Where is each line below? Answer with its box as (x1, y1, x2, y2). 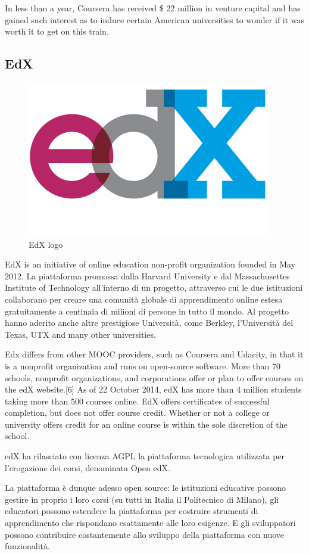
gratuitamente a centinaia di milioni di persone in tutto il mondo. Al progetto (5, 304, 289, 317)
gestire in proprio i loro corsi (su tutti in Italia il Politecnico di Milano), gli (5, 493, 279, 505)
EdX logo (29, 238, 63, 250)
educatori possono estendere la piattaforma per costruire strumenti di (5, 505, 258, 517)
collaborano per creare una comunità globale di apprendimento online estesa (5, 292, 283, 305)
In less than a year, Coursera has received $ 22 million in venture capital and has (5, 2, 301, 14)
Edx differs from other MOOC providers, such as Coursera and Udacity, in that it (5, 348, 304, 360)
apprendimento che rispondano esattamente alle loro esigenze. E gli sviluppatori (5, 516, 296, 529)
